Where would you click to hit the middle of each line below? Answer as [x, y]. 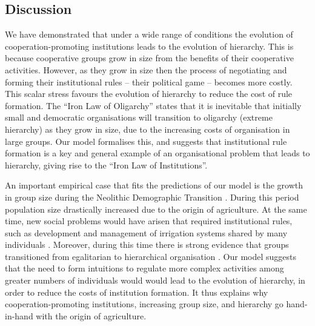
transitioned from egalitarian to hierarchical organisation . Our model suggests [151, 256]
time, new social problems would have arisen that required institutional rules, [149, 221]
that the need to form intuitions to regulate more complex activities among [144, 268]
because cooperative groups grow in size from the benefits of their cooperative [149, 58]
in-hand [19, 315]
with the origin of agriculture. [91, 315]
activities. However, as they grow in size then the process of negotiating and [146, 69]
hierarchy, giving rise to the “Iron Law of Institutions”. [106, 165]
